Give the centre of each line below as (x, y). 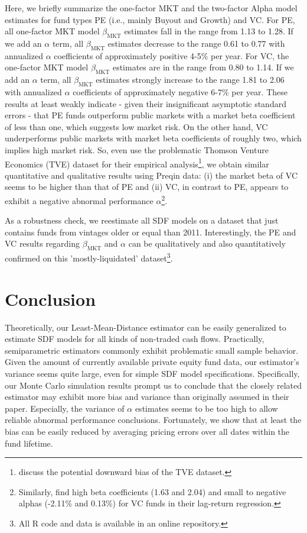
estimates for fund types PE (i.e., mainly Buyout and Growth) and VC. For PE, (150, 19)
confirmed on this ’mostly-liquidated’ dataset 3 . (89, 257)
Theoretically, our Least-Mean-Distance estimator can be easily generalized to (146, 327)
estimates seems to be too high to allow (206, 408)
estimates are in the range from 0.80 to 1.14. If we (203, 67)
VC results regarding (43, 243)
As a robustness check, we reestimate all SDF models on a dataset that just (142, 220)
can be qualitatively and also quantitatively (207, 243)
